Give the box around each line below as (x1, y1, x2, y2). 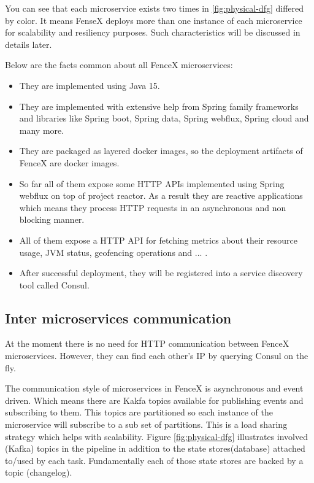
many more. (19, 123, 64, 136)
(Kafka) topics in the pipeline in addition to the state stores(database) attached (5, 442, 305, 455)
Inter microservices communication (5, 308, 232, 327)
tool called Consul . (19, 278, 90, 291)
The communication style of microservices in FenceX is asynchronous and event (5, 382, 304, 395)
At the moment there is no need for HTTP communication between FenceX (5, 337, 289, 350)
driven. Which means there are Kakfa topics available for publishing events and (5, 393, 304, 406)
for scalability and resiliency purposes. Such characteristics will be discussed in (5, 26, 301, 39)
